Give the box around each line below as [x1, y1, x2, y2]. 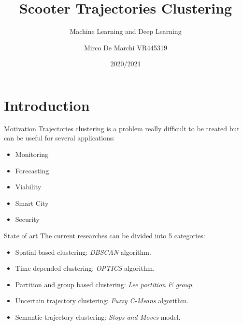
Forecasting [15, 165, 49, 175]
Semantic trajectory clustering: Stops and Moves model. [15, 311, 181, 322]
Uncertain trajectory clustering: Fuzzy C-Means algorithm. [15, 295, 189, 306]
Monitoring [15, 149, 48, 159]
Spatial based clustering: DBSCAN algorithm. [15, 247, 151, 257]
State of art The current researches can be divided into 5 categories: [4, 231, 205, 240]
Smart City [15, 198, 49, 208]
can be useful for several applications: [4, 133, 115, 143]
